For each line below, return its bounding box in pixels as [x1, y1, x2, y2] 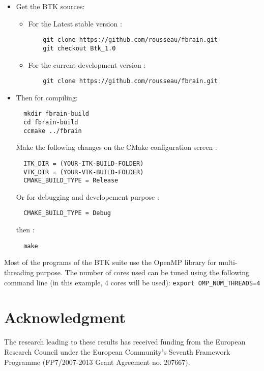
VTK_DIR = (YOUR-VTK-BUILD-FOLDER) [23, 168, 144, 176]
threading [4, 267, 34, 277]
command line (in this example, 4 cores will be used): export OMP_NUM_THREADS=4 [4, 277, 260, 287]
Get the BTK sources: [16, 1, 85, 11]
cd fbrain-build [23, 119, 78, 126]
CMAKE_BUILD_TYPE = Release [23, 177, 119, 184]
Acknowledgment [4, 307, 126, 328]
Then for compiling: [16, 92, 78, 102]
